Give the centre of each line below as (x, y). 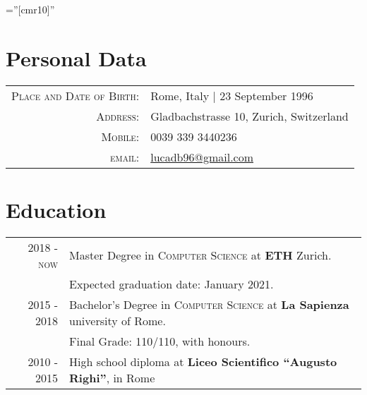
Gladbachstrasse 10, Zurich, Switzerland (249, 116)
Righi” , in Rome (112, 377)
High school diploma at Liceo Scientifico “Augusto (203, 361)
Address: (118, 116)
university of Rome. (118, 320)
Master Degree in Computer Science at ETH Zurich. (200, 255)
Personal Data (76, 57)
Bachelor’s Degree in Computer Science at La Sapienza (209, 304)
